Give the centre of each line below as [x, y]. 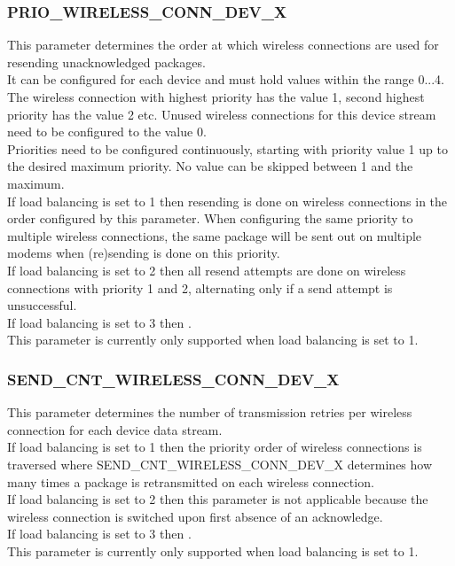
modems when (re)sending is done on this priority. [144, 253]
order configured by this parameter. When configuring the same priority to [210, 218]
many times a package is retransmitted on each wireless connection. [191, 481]
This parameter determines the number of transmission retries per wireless [210, 412]
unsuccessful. [42, 305]
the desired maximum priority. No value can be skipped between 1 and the [210, 166]
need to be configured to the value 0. [107, 132]
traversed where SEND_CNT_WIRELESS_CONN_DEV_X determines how [220, 464]
